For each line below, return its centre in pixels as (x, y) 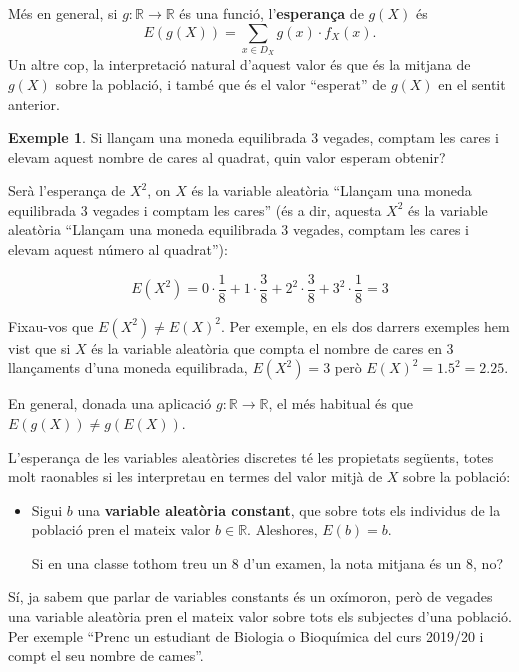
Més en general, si (63, 13)
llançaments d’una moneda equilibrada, (128, 367)
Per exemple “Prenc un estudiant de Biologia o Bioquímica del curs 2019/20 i (246, 635)
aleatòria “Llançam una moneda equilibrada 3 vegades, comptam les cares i (238, 229)
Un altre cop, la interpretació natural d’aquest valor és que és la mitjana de (239, 64)
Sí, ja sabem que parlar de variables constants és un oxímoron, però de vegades (250, 596)
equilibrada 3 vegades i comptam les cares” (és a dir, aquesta (195, 209)
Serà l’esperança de (67, 190)
